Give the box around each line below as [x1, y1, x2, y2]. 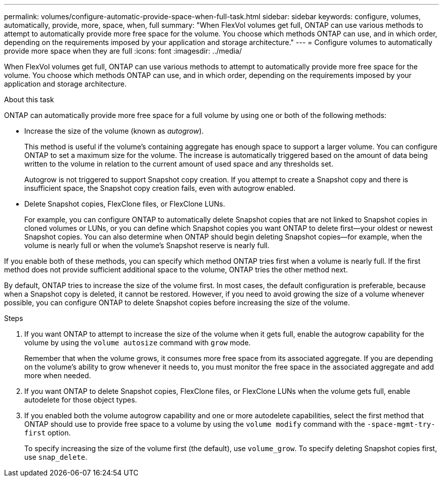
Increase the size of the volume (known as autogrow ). [24, 127, 204, 135]
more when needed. [24, 371, 91, 380]
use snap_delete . [24, 453, 87, 461]
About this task [4, 95, 54, 104]
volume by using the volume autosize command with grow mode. [24, 338, 251, 347]
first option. [24, 428, 71, 437]
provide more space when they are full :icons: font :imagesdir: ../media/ [4, 47, 242, 55]
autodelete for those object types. [24, 395, 137, 404]
